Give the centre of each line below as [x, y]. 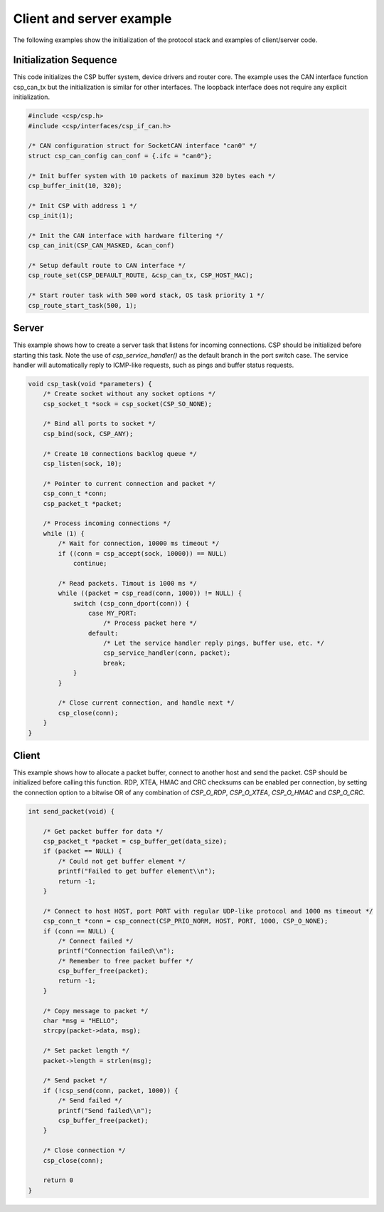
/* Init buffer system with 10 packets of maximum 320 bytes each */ [152, 176]
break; [114, 663]
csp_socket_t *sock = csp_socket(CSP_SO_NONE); [128, 404]
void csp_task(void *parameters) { [90, 384]
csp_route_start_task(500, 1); [83, 305]
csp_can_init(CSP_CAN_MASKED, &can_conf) [101, 245]
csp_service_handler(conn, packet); [167, 653]
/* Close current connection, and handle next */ [146, 703]
